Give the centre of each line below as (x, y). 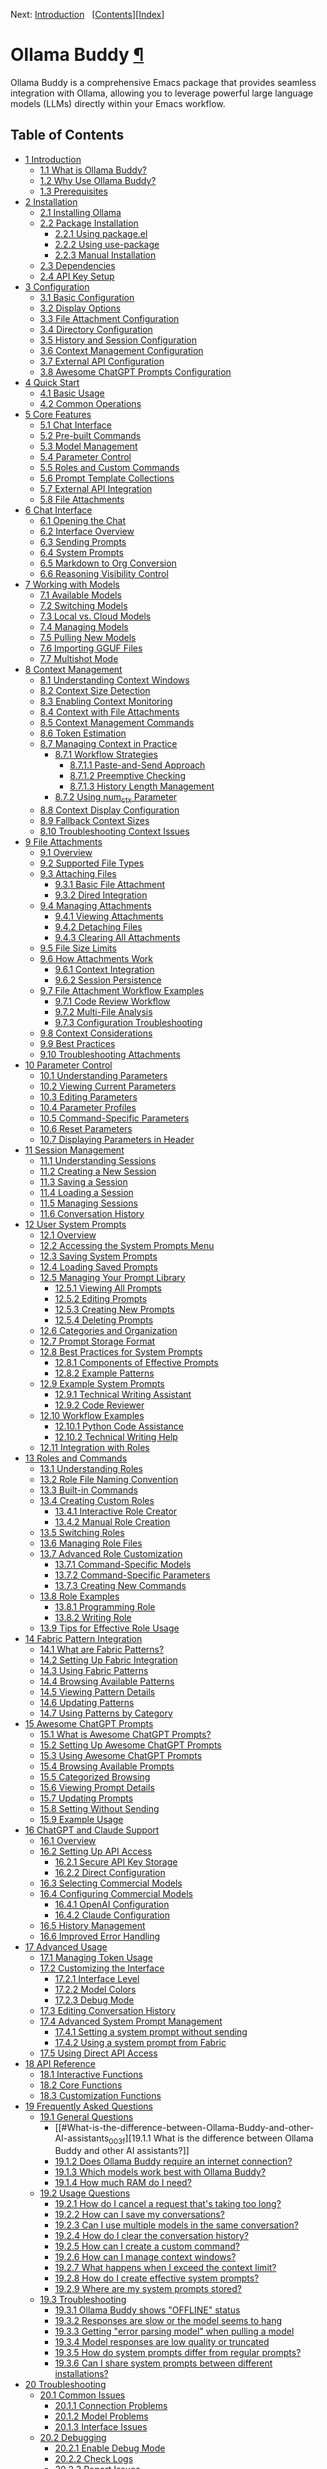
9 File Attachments (63, 841)
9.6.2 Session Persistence (108, 980)
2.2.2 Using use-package (107, 244)
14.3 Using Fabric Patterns (94, 1670)
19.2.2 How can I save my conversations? (139, 2215)
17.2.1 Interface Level (97, 1978)
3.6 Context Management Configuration (121, 350)
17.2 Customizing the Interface (102, 1968)
